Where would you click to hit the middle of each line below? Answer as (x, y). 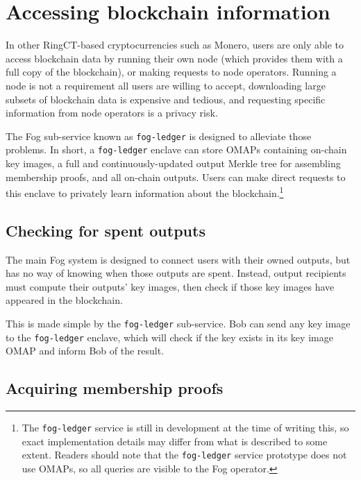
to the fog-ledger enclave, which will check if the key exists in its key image (169, 337)
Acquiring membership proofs (115, 388)
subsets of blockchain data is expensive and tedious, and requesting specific (166, 99)
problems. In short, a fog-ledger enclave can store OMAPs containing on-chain (176, 149)
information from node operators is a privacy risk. (112, 113)
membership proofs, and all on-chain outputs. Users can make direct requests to (176, 177)
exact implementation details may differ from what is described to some (175, 441)
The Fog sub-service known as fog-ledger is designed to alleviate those (159, 136)
